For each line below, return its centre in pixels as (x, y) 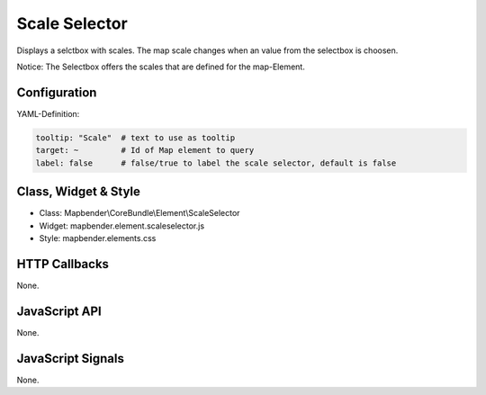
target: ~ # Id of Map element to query (145, 150)
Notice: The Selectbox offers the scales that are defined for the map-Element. (161, 67)
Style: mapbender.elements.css (98, 238)
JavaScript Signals (71, 359)
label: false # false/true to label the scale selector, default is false (216, 163)
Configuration (57, 92)
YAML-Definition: (48, 113)
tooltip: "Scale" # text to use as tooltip (135, 138)
